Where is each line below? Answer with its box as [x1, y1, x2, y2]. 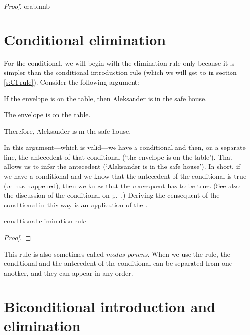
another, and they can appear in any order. [4, 267, 133, 278]
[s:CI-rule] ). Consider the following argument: [4, 76, 139, 87]
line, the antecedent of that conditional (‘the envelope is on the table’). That [4, 151, 233, 162]
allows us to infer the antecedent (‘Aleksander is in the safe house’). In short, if [4, 161, 240, 171]
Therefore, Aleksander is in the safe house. [4, 126, 131, 136]
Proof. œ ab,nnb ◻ [4, 1, 59, 11]
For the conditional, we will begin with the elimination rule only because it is [4, 57, 235, 68]
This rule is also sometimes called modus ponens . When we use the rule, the [4, 248, 231, 259]
